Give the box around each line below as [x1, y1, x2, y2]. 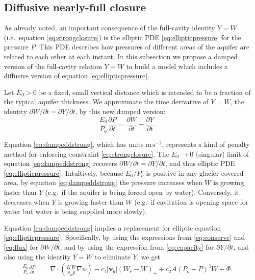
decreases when [4, 196, 50, 207]
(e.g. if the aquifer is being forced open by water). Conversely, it [45, 187, 239, 197]
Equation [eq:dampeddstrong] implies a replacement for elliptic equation [4, 222, 221, 233]
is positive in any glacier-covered [146, 167, 244, 178]
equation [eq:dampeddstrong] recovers [4, 158, 117, 168]
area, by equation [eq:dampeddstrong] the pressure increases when [4, 177, 203, 187]
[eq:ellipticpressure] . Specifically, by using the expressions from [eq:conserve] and [4, 232, 245, 242]
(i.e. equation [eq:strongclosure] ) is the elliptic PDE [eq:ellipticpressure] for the [4, 32, 241, 42]
